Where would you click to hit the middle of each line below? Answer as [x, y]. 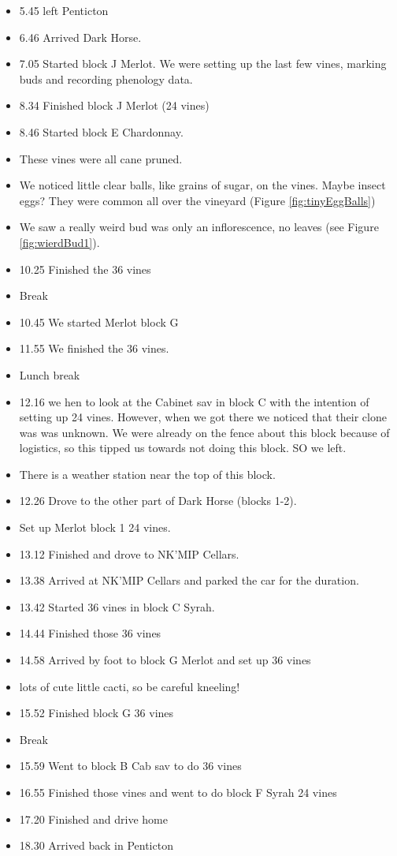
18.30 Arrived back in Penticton [96, 845]
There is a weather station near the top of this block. [147, 474]
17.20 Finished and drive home [93, 819]
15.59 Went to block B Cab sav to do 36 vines [130, 766]
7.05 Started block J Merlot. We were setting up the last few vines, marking [203, 64]
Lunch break [50, 374]
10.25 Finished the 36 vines [85, 269]
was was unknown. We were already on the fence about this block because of [204, 432]
